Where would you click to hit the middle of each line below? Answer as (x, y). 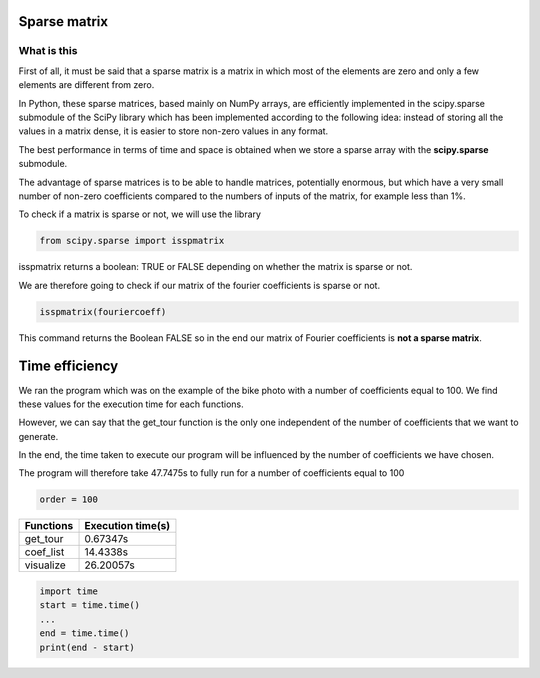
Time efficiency (68, 366)
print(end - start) (87, 647)
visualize (45, 565)
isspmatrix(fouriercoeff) (103, 311)
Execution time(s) (127, 526)
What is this (48, 51)
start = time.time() (89, 605)
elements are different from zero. (86, 85)
